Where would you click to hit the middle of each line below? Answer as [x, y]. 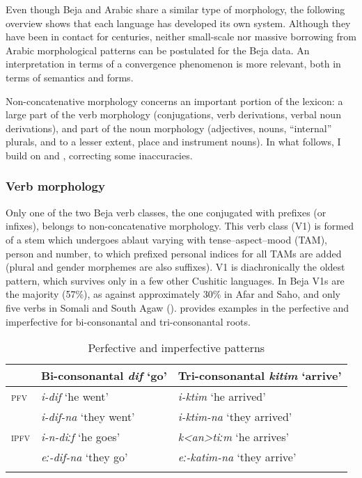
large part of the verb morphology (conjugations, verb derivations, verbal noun [173, 114]
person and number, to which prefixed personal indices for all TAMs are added [174, 253]
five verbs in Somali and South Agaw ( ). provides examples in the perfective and [178, 307]
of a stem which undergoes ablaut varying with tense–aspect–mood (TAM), [166, 239]
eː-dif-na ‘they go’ [84, 457]
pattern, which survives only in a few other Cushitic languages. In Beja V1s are [175, 280]
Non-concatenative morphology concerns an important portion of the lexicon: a [174, 101]
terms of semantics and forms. [70, 77]
